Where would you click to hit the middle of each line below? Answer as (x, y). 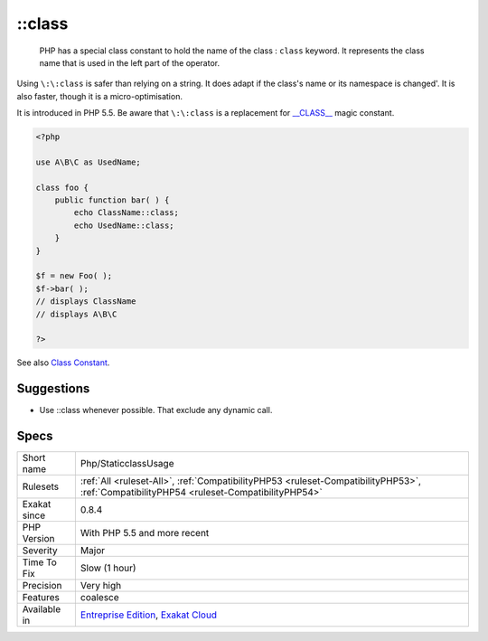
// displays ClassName (86, 302)
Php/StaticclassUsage (127, 464)
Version (38, 539)
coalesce (99, 598)
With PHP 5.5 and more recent (145, 533)
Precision (42, 586)
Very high (101, 586)
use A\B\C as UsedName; (89, 162)
